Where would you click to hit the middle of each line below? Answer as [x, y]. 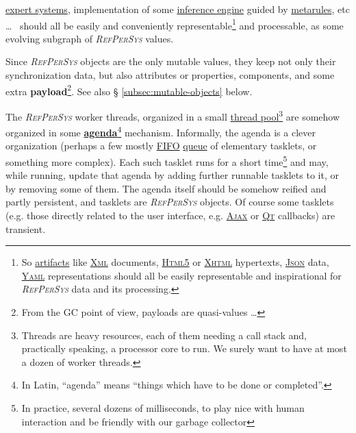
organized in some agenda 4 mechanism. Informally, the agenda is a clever [161, 131]
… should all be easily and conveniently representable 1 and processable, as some [175, 24]
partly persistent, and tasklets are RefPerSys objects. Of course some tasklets [170, 202]
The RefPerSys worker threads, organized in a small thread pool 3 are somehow [173, 115]
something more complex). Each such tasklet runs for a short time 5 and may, [167, 160]
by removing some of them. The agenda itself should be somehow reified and [166, 188]
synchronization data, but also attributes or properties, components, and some [170, 75]
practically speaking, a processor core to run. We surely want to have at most [184, 348]
